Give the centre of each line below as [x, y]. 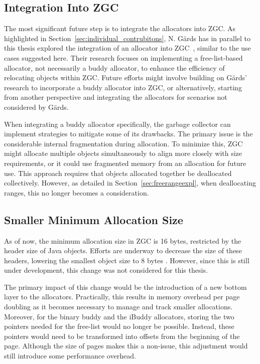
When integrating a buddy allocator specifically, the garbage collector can [117, 124]
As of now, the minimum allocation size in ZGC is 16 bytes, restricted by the [123, 240]
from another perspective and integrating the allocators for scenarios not [116, 97]
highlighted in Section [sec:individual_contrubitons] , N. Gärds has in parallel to [127, 38]
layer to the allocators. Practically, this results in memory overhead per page [122, 297]
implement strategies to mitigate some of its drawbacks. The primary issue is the [128, 134]
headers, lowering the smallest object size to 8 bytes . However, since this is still [127, 260]
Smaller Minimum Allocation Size [94, 219]
